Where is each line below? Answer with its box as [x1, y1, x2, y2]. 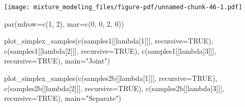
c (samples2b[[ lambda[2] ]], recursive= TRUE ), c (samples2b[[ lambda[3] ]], [4, 82, 225, 93]
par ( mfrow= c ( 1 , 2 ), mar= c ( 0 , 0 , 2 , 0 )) [4, 18, 124, 29]
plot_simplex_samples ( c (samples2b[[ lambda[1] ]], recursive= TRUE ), [4, 73, 217, 83]
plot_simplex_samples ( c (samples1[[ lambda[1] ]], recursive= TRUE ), [4, 35, 213, 46]
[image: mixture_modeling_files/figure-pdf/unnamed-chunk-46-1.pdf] [4, 4, 242, 11]
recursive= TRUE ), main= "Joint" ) [4, 55, 110, 66]
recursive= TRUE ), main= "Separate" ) [4, 93, 121, 103]
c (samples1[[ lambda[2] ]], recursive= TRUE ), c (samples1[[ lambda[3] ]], [4, 45, 216, 56]
